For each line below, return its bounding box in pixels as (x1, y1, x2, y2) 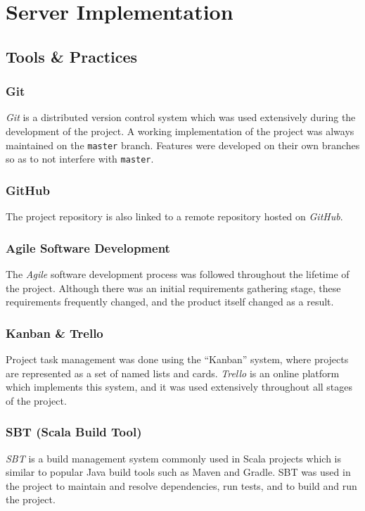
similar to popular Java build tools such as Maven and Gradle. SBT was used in (6, 465, 351, 479)
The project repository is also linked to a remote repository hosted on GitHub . (6, 209, 343, 224)
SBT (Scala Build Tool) (6, 423, 142, 441)
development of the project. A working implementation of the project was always (6, 123, 354, 138)
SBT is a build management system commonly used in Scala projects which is (6, 450, 341, 465)
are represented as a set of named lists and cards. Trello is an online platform (6, 365, 340, 380)
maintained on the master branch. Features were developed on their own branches (6, 137, 360, 152)
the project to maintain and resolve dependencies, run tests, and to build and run (6, 478, 357, 493)
